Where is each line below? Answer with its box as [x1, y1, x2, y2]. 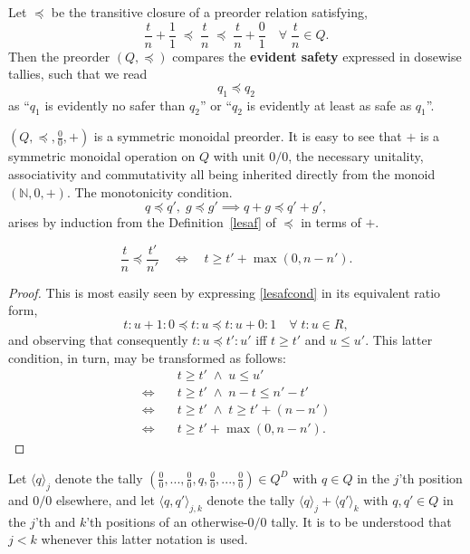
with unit [213, 147, 265, 166]
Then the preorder [8, 46, 110, 65]
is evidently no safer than [44, 95, 186, 114]
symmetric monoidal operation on [8, 147, 196, 166]
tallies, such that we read [8, 64, 148, 83]
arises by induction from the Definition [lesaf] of [8, 213, 276, 232]
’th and [34, 511, 76, 530]
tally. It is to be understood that [271, 511, 452, 530]
